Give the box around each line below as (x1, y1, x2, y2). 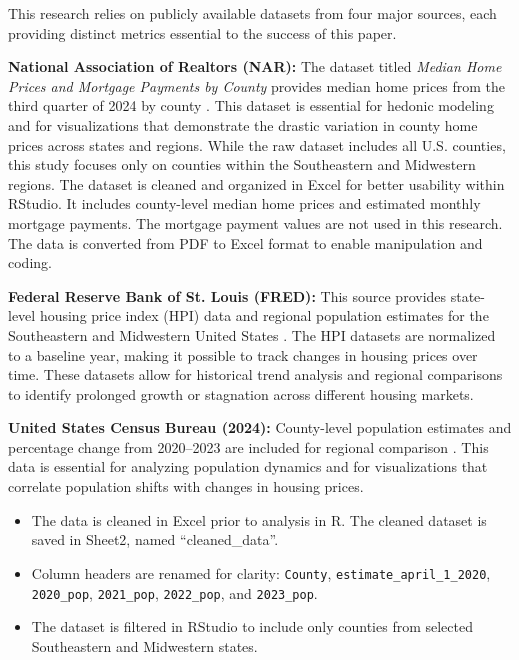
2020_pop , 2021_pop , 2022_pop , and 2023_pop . (31, 582, 318, 603)
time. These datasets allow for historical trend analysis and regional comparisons (8, 364, 503, 385)
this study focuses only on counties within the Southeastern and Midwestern (8, 154, 476, 175)
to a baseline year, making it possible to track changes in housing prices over (8, 344, 478, 365)
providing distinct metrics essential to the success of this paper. (8, 22, 397, 43)
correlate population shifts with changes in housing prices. (8, 476, 364, 497)
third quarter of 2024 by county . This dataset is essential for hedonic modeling (8, 95, 494, 116)
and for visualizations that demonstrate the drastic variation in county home (8, 114, 478, 135)
